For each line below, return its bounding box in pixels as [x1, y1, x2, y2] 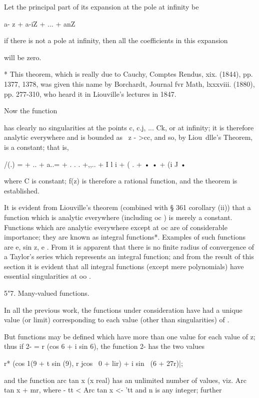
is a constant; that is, [4, 141, 69, 152]
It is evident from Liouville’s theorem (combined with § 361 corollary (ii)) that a [4, 202, 251, 213]
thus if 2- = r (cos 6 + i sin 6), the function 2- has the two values [4, 341, 204, 351]
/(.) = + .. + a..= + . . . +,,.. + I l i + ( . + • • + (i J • [4, 158, 186, 169]
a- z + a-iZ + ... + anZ [4, 18, 75, 29]
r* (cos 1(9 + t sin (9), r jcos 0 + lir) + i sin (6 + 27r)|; [4, 358, 183, 368]
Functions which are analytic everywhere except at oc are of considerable [4, 222, 227, 232]
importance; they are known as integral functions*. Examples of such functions [4, 232, 245, 242]
